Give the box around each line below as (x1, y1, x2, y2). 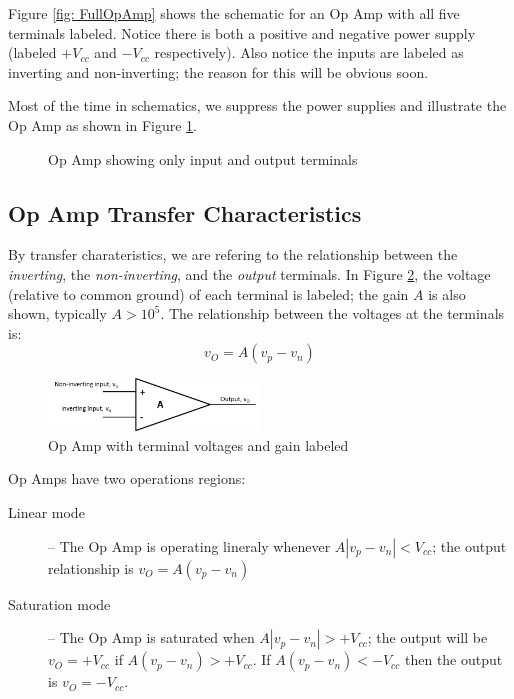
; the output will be (367, 627, 488, 648)
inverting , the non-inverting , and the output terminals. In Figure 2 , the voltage (8, 263, 491, 284)
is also (428, 283, 466, 304)
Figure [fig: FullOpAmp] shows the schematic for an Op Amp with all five (8, 3, 460, 23)
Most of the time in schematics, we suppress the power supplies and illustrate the (8, 95, 507, 116)
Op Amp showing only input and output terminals (48, 148, 358, 169)
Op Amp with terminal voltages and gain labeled (48, 434, 349, 455)
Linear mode (8, 501, 85, 522)
